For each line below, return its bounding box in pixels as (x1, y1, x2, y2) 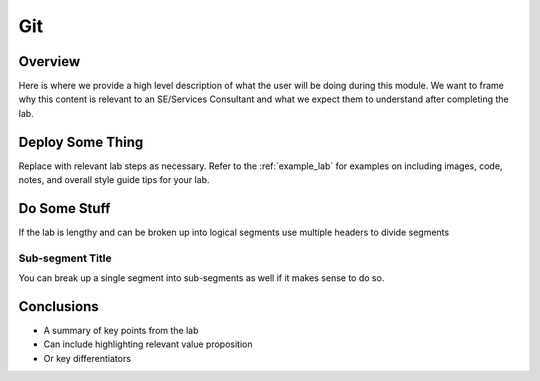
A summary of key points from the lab (43, 325, 199, 337)
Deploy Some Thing (18, 133, 144, 150)
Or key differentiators (43, 352, 132, 364)
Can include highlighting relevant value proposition (43, 338, 253, 350)
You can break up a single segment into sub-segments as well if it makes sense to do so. (18, 272, 385, 284)
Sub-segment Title (18, 251, 112, 265)
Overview (18, 53, 81, 70)
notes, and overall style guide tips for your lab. (18, 174, 210, 186)
